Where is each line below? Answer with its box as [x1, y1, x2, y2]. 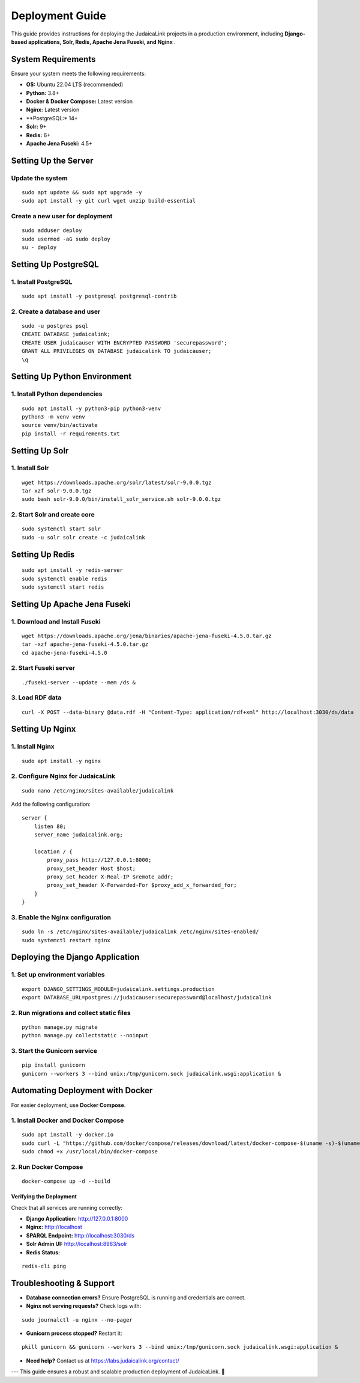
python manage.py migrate [22, 1023, 98, 1031]
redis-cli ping [22, 1263, 67, 1269]
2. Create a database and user [11, 307, 101, 316]
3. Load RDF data [11, 693, 62, 702]
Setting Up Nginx [11, 724, 76, 734]
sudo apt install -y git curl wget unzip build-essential [22, 197, 196, 204]
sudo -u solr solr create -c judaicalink [22, 534, 145, 541]
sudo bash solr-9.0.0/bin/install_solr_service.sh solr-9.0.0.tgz [22, 496, 221, 503]
